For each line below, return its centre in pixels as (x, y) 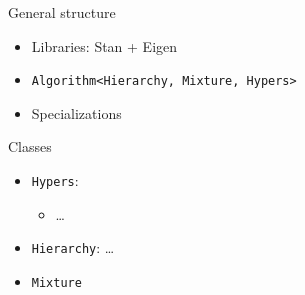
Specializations (76, 112)
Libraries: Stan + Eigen (104, 45)
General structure (62, 12)
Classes (30, 146)
